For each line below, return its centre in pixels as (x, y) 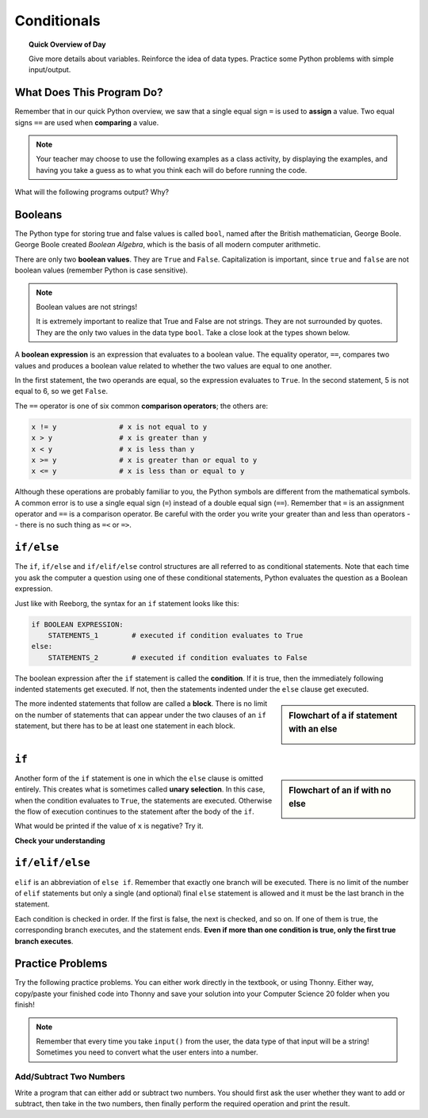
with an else (313, 729)
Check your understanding (60, 841)
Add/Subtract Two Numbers (70, 1077)
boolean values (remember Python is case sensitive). (101, 270)
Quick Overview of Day (67, 44)
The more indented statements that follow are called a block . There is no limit (141, 704)
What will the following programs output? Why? (92, 192)
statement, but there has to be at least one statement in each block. (125, 726)
